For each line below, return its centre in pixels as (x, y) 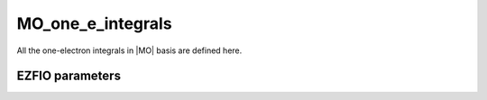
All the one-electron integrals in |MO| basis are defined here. (129, 50)
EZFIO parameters (69, 76)
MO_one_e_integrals (94, 23)
